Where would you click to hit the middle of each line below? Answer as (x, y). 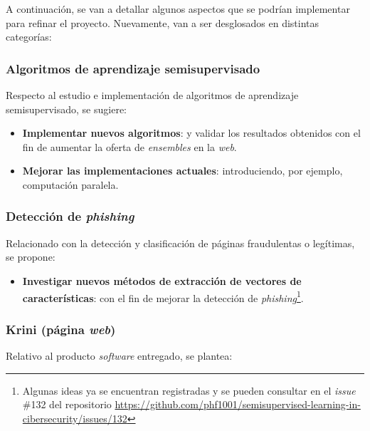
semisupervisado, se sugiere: (67, 109)
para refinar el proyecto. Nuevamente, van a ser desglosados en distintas (163, 22)
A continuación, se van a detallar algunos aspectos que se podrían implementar (178, 9)
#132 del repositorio (67, 404)
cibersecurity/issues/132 (75, 418)
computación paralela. (70, 184)
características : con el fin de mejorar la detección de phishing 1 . (163, 296)
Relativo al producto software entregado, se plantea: (119, 356)
